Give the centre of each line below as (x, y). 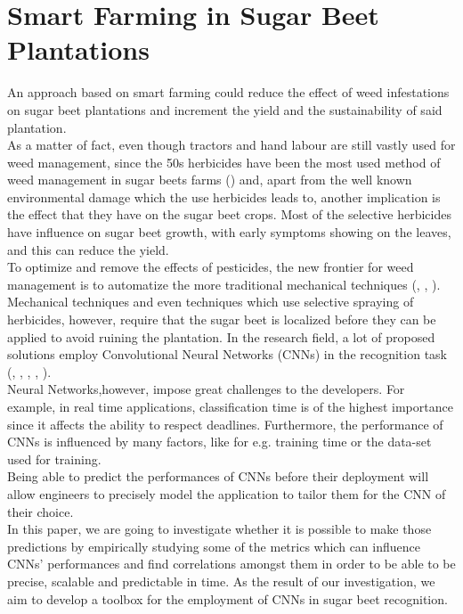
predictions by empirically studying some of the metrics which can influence (214, 546)
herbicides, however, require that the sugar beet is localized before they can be (222, 319)
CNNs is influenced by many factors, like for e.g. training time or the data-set (219, 442)
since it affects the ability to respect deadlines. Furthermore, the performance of (225, 424)
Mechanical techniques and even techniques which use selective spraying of (211, 302)
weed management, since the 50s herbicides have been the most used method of (224, 162)
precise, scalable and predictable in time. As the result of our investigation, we (221, 581)
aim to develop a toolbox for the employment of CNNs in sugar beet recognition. (227, 598)
